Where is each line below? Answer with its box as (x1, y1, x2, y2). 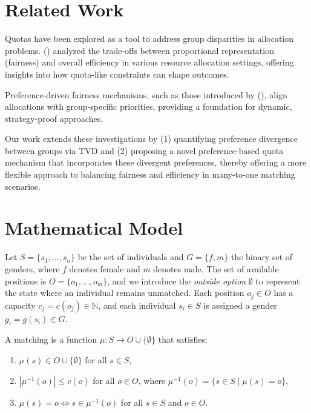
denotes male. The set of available (153, 262, 279, 275)
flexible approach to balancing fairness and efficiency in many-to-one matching (5, 168, 295, 181)
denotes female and (69, 262, 140, 275)
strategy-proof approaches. (5, 112, 103, 124)
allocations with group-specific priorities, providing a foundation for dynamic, (5, 100, 292, 113)
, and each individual (98, 298, 176, 311)
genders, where (5, 262, 60, 275)
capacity (5, 298, 36, 311)
